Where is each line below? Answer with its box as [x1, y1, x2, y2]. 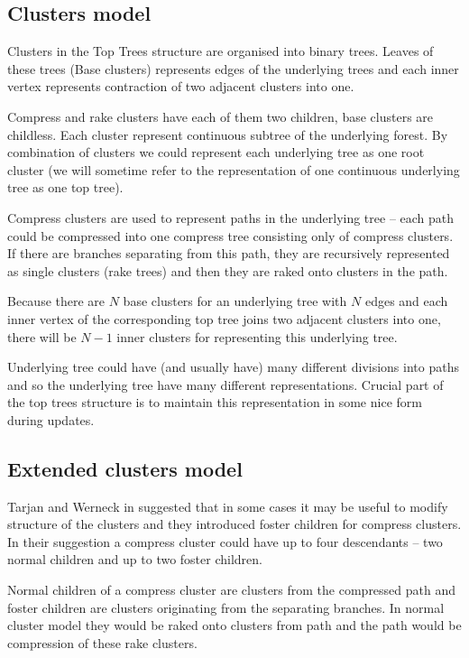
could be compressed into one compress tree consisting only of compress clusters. [7, 226, 454, 245]
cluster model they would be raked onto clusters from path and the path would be [7, 616, 462, 635]
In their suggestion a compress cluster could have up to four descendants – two [7, 532, 443, 551]
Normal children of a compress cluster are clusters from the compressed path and [7, 580, 456, 599]
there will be [7, 327, 77, 346]
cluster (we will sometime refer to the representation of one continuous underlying [7, 160, 460, 179]
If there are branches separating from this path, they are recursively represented [7, 244, 450, 263]
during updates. [7, 410, 95, 429]
